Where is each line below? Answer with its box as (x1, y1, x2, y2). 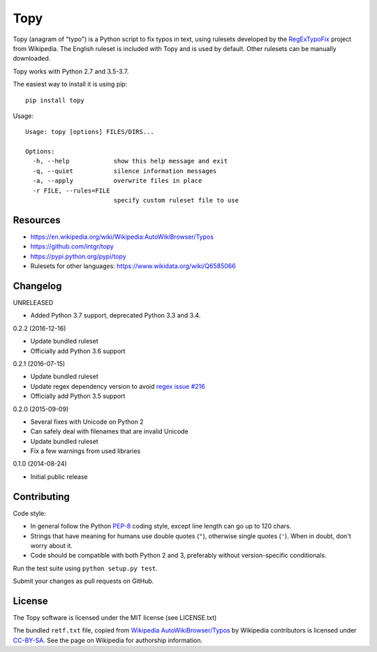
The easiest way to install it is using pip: (13, 80, 128, 89)
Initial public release (30, 472, 89, 481)
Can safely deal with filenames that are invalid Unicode (30, 427, 188, 436)
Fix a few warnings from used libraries (30, 447, 141, 455)
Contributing (13, 491, 70, 503)
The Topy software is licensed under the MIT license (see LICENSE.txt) (13, 614, 217, 622)
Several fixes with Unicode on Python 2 (30, 417, 144, 426)
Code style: (13, 509, 47, 517)
